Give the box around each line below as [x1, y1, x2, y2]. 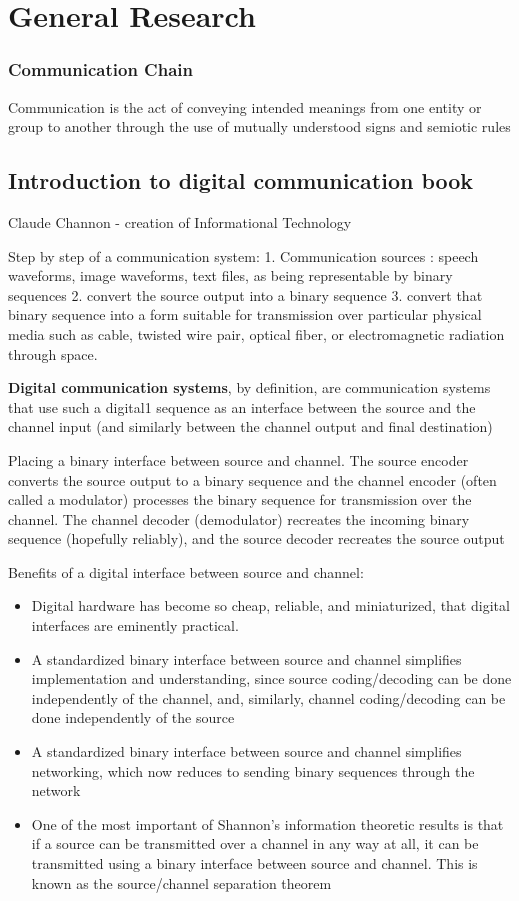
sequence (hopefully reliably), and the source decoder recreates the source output [8, 528, 505, 549]
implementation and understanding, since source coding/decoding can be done [31, 668, 512, 689]
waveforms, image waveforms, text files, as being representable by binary [8, 265, 453, 286]
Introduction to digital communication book [8, 165, 474, 196]
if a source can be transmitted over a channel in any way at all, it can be [31, 833, 479, 854]
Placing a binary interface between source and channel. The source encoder [8, 449, 469, 470]
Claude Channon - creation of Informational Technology [8, 211, 352, 232]
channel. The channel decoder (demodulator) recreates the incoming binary [8, 508, 470, 529]
